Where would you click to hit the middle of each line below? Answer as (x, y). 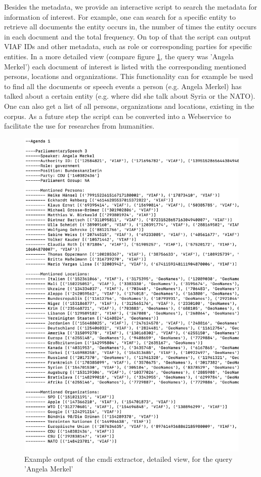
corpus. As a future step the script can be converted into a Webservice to (118, 116)
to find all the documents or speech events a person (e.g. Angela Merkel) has (123, 86)
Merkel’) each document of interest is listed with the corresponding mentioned (125, 66)
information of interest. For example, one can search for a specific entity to (120, 16)
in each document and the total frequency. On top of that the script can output (127, 36)
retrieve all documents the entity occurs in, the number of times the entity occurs (130, 27)
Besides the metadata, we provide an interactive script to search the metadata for (131, 7)
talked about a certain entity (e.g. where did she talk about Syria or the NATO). (130, 96)
